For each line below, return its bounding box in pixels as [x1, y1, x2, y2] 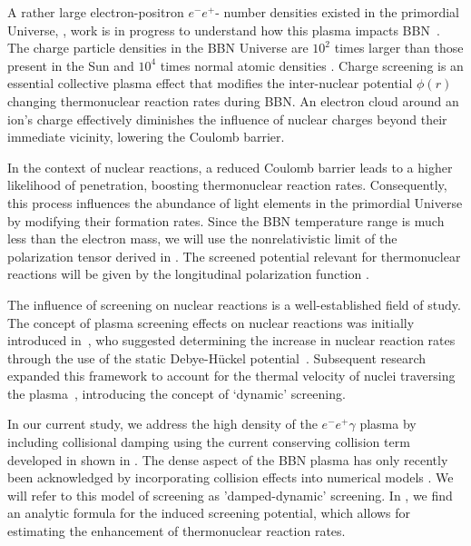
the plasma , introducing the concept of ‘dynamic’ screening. [7, 383, 346, 402]
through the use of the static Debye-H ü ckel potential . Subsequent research [7, 348, 427, 367]
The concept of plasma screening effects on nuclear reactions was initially [7, 313, 415, 332]
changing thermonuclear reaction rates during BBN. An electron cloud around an [7, 91, 459, 110]
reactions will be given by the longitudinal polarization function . [7, 264, 369, 283]
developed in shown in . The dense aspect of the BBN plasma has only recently [7, 450, 448, 469]
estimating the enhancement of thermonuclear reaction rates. [7, 521, 346, 541]
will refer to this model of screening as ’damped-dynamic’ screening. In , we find [7, 485, 453, 504]
